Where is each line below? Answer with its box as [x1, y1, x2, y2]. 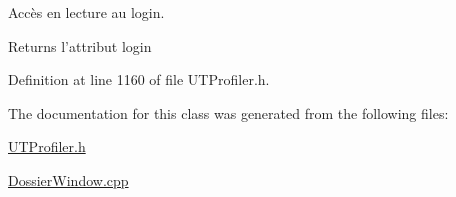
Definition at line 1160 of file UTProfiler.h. [8, 69, 270, 90]
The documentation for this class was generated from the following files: [8, 102, 449, 123]
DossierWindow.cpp [8, 169, 129, 190]
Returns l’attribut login [8, 35, 152, 56]
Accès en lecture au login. [8, 2, 165, 22]
